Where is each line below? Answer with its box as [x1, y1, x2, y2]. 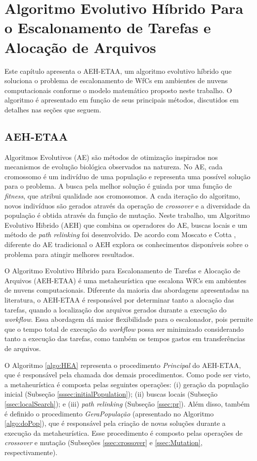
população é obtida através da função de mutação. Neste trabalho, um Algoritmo [4, 210, 250, 220]
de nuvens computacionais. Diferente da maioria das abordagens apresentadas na [4, 285, 249, 295]
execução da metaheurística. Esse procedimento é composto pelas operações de [4, 427, 243, 438]
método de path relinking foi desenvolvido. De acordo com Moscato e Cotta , [4, 229, 236, 240]
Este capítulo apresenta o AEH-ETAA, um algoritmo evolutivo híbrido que [4, 65, 232, 76]
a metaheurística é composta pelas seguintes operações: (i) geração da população [4, 379, 249, 389]
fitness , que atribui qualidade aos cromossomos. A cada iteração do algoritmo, [4, 191, 241, 201]
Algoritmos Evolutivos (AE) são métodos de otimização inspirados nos [4, 152, 218, 162]
